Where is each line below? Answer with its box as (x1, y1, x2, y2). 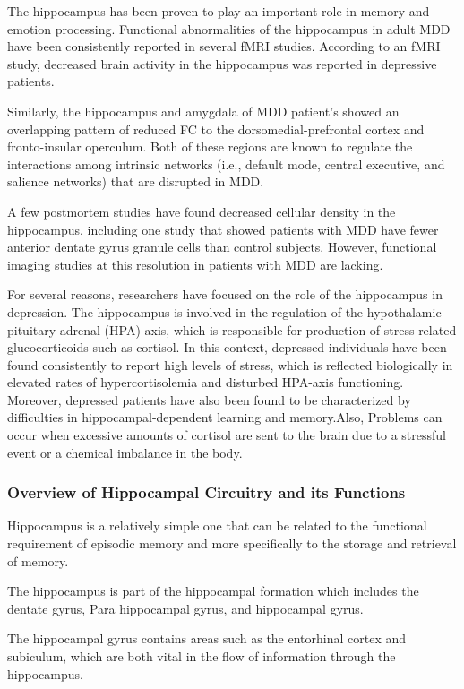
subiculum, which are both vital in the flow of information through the (7, 647, 396, 666)
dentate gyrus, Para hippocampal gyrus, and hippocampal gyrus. (7, 599, 364, 617)
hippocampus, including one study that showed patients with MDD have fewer (7, 220, 439, 238)
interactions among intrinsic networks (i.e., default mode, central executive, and (7, 154, 445, 173)
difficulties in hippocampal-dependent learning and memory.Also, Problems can (7, 408, 443, 426)
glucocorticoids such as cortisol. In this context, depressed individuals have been (7, 338, 447, 357)
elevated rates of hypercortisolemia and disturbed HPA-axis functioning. (7, 373, 404, 392)
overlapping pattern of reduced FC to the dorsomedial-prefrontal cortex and (7, 119, 425, 138)
